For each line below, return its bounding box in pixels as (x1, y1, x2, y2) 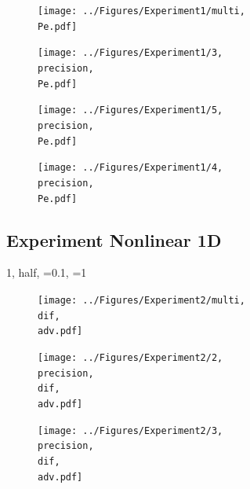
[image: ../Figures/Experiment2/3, (38, 425, 223, 436)
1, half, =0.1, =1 (6, 264, 87, 281)
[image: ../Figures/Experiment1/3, (38, 47, 223, 59)
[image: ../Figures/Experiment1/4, (38, 162, 223, 174)
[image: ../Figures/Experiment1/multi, (38, 6, 245, 17)
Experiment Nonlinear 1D (6, 227, 222, 252)
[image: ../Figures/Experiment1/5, (38, 105, 223, 116)
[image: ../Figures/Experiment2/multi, (38, 295, 245, 307)
